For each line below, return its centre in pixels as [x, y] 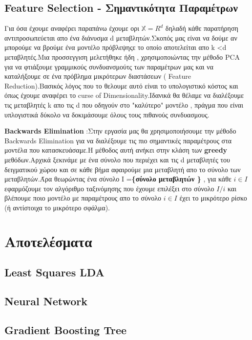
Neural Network [46, 301]
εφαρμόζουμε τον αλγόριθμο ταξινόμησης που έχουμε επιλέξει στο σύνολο [109, 188]
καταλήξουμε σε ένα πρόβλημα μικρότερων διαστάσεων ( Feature [98, 76]
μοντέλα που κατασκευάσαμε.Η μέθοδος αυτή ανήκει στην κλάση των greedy [116, 150]
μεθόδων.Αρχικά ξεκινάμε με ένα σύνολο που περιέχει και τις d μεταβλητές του [117, 159]
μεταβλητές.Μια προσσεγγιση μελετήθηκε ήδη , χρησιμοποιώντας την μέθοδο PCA [122, 57]
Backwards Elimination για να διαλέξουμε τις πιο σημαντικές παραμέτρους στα [118, 140]
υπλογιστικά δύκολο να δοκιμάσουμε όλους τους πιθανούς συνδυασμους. [107, 114]
